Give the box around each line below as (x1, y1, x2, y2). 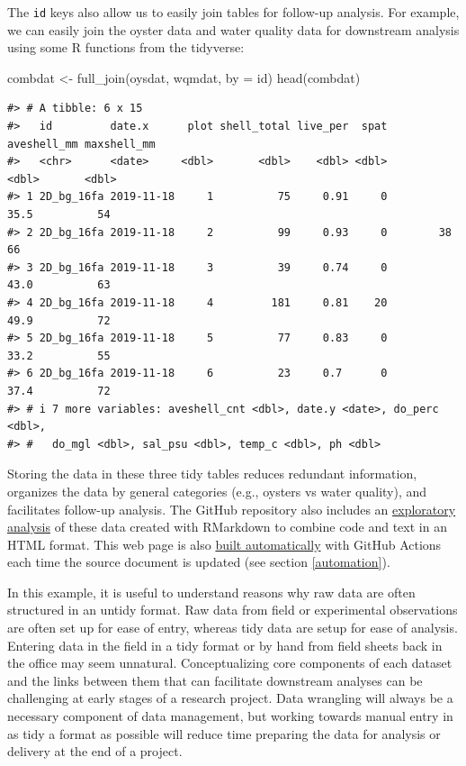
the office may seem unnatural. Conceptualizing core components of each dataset (7, 653, 453, 672)
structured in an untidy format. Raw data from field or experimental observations (7, 600, 458, 619)
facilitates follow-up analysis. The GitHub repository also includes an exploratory (7, 499, 456, 518)
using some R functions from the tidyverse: (7, 38, 245, 57)
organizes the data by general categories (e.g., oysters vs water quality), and (7, 481, 427, 500)
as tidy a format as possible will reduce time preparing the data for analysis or (7, 724, 441, 743)
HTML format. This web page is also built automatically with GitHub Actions (7, 534, 442, 553)
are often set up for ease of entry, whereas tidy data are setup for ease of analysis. (7, 618, 458, 637)
